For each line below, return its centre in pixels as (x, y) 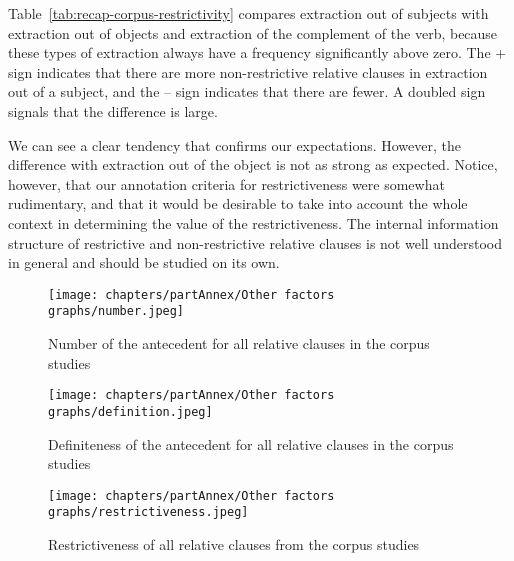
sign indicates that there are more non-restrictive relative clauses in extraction (248, 71)
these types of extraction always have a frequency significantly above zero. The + (257, 52)
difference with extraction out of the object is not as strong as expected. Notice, (253, 164)
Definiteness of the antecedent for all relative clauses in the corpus (251, 443)
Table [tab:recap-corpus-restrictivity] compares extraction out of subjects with (248, 13)
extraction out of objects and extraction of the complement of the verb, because (253, 32)
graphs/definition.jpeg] (130, 411)
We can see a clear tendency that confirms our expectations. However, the (234, 144)
